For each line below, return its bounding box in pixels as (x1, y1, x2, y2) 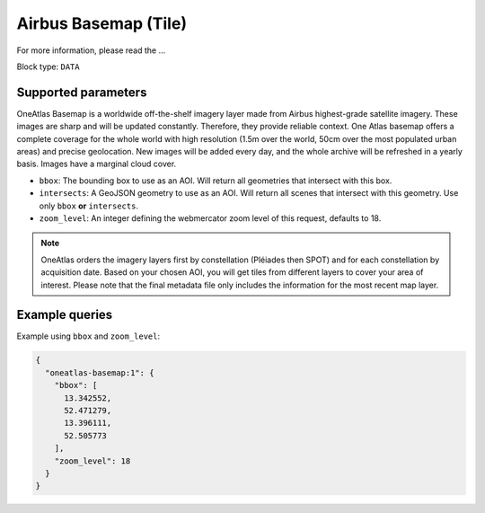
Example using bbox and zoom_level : (16, 331, 161, 341)
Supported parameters (16, 84, 147, 100)
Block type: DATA (16, 61, 80, 72)
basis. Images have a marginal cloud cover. (16, 158, 177, 170)
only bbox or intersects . (39, 200, 139, 211)
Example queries (16, 307, 113, 323)
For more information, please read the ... (16, 45, 166, 56)
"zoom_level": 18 (54, 456, 131, 466)
